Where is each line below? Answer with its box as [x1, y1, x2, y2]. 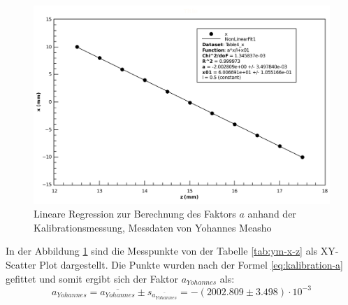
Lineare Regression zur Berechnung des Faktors [34, 206, 236, 221]
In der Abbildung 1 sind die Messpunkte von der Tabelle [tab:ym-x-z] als [6, 243, 318, 258]
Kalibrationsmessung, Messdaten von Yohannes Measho [34, 220, 272, 234]
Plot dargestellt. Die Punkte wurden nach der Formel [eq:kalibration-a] [39, 257, 343, 271]
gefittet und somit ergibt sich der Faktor [6, 271, 179, 285]
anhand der [247, 206, 296, 221]
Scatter [6, 257, 36, 271]
